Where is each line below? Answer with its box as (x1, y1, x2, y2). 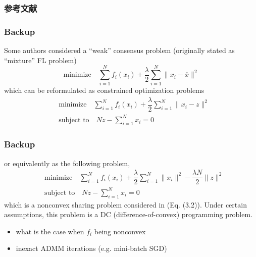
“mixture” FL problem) (4, 55, 77, 65)
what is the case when (16, 226, 84, 236)
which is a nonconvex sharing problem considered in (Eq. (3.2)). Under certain (4, 199, 247, 210)
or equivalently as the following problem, (4, 158, 130, 168)
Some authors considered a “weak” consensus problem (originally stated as (4, 45, 235, 56)
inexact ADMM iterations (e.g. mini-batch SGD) (16, 243, 167, 253)
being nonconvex (94, 226, 146, 236)
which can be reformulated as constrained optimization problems (4, 85, 204, 95)
